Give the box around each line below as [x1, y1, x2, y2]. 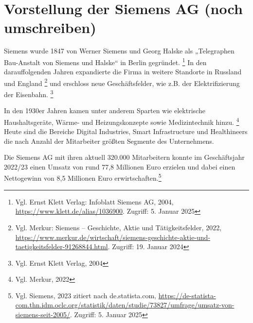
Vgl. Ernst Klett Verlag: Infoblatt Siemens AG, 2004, [15, 196, 174, 206]
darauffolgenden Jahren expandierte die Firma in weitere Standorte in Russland [4, 67, 242, 77]
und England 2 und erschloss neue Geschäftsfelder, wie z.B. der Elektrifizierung [4, 76, 240, 88]
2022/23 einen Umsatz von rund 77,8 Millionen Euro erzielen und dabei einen [4, 161, 235, 171]
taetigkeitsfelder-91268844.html [15, 241, 108, 252]
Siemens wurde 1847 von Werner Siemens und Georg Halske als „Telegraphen [4, 46, 235, 56]
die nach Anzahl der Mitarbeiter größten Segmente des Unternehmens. [4, 136, 214, 146]
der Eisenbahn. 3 [4, 88, 54, 99]
